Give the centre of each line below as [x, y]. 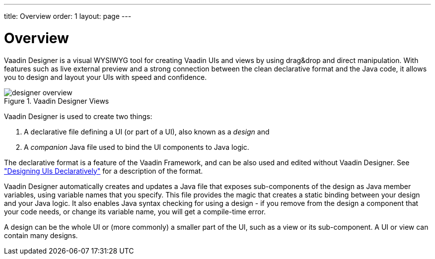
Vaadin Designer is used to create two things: [78, 116]
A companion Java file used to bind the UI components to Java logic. [137, 147]
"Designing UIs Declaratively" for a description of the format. [104, 171]
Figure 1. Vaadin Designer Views [57, 101]
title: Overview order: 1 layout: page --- [68, 16]
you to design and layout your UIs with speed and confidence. [106, 77]
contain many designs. [41, 235]
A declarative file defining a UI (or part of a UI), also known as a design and [147, 131]
